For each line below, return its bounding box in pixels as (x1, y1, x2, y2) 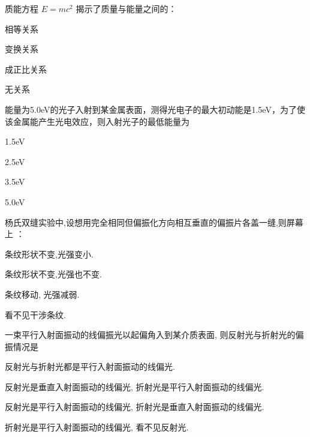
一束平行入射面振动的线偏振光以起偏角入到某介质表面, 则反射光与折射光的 (5, 328, 296, 341)
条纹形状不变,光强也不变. (5, 268, 102, 280)
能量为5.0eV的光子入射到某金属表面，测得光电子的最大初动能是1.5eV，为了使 (5, 103, 305, 115)
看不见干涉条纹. (5, 308, 66, 321)
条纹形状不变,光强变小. (5, 247, 94, 260)
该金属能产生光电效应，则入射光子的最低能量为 (5, 115, 189, 127)
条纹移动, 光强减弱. (5, 288, 80, 300)
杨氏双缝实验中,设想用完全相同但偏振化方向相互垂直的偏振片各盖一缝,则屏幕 (5, 215, 303, 228)
